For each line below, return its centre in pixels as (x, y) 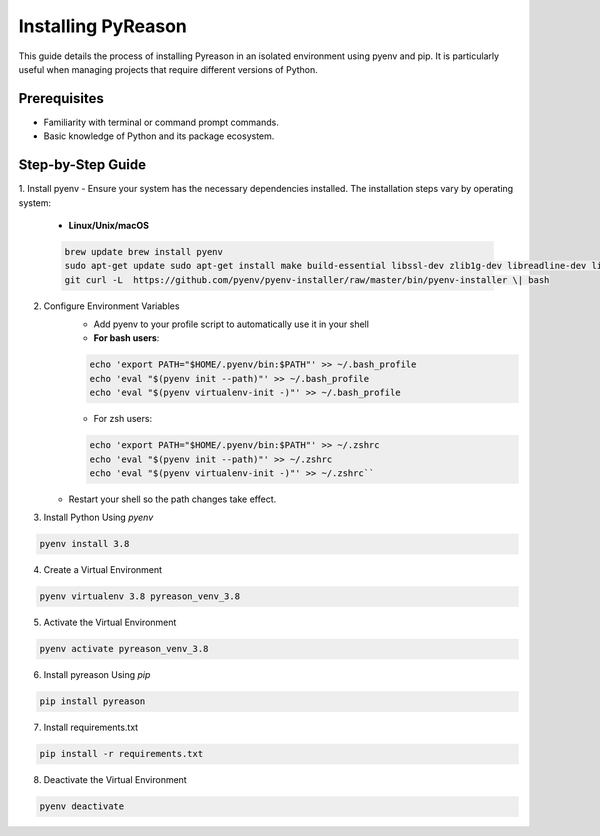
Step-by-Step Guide (82, 165)
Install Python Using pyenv (98, 517)
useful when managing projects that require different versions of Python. (168, 69)
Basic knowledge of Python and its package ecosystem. (159, 136)
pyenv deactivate (82, 806)
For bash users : (126, 338)
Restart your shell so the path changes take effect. (172, 499)
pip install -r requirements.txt (121, 754)
